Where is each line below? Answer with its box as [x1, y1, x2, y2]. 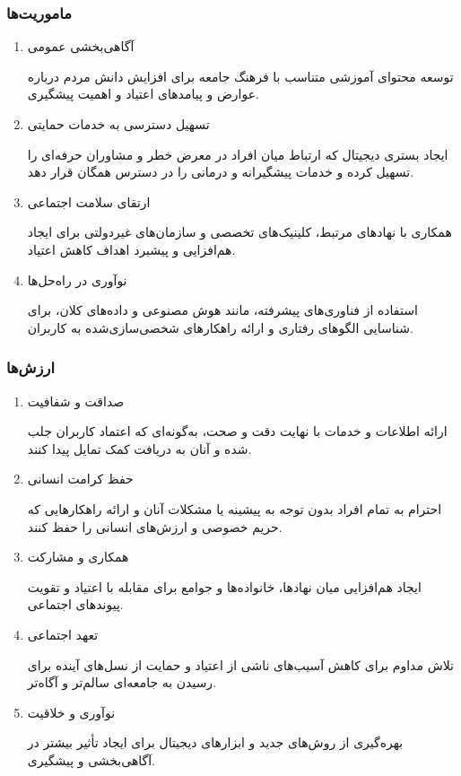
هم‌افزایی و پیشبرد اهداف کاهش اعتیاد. [27, 240, 236, 258]
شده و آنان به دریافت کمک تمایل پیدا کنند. [27, 439, 252, 458]
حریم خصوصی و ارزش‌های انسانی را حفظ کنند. [27, 517, 283, 536]
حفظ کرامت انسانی [27, 469, 134, 488]
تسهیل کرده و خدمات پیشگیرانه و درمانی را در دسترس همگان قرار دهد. [27, 162, 414, 181]
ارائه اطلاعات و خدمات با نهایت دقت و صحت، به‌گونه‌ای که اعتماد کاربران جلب [27, 422, 448, 440]
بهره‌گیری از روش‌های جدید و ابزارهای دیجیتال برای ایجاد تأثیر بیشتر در [27, 733, 404, 752]
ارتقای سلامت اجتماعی [27, 192, 151, 211]
